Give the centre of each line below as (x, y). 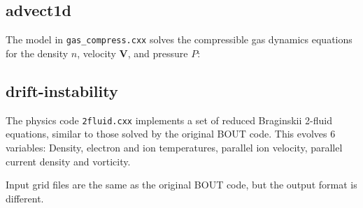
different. (25, 198)
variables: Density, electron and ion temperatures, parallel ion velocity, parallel (174, 147)
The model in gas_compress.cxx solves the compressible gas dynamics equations (179, 39)
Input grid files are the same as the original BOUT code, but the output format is (181, 185)
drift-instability (62, 90)
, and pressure (158, 53)
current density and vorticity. (68, 161)
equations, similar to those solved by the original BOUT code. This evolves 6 (171, 134)
